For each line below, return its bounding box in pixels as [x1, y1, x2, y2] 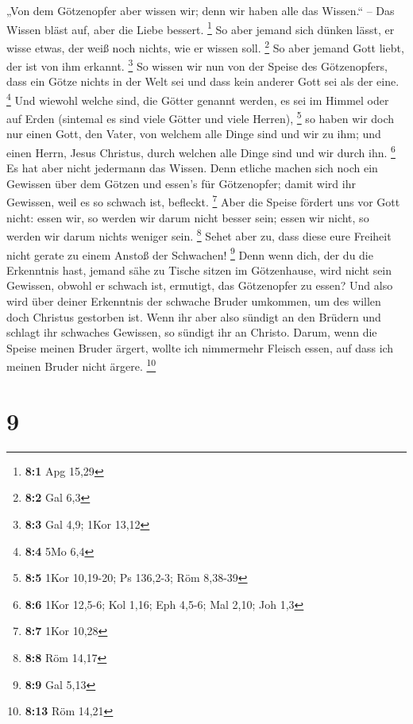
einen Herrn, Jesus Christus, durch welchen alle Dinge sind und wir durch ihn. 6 [6, 142, 396, 160]
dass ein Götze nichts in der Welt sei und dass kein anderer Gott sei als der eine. [6, 73, 399, 90]
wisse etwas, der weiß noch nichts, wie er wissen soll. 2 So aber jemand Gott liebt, [6, 37, 404, 56]
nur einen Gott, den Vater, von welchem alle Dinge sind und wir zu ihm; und [6, 125, 381, 142]
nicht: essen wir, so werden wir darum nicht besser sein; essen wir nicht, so [6, 209, 369, 225]
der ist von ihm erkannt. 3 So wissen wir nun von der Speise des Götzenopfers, [6, 56, 388, 74]
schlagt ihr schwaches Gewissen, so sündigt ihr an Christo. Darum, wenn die [6, 324, 377, 341]
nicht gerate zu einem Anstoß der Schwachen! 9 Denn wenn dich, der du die [6, 244, 373, 263]
